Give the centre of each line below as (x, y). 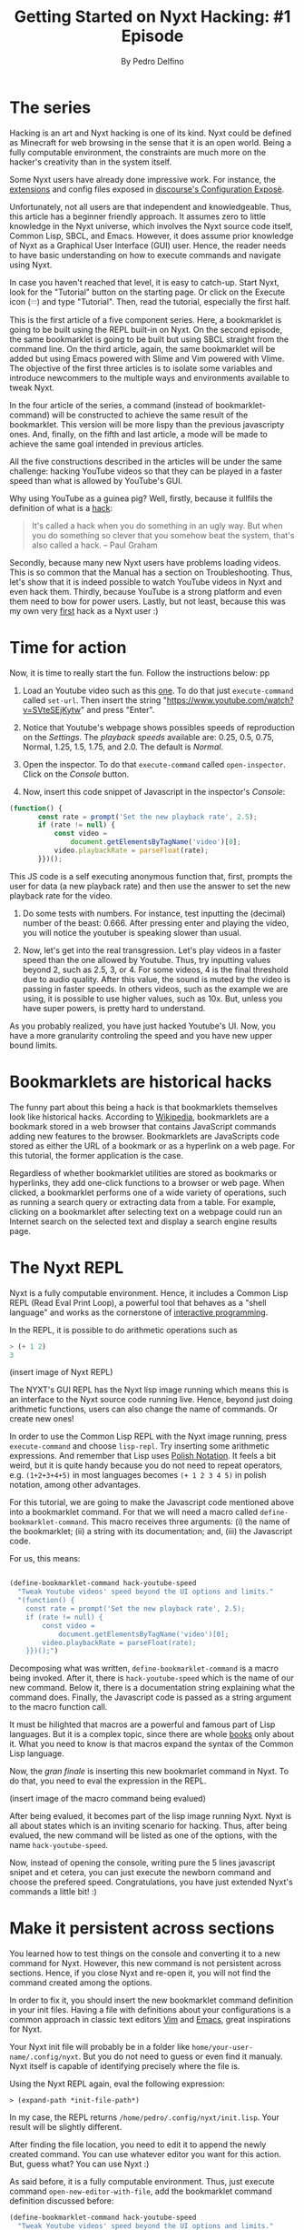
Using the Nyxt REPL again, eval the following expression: (117, 2084)
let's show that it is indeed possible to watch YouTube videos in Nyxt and (146, 582)
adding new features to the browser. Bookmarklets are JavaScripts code (144, 1136)
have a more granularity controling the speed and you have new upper (141, 1035)
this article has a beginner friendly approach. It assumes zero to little (137, 216)
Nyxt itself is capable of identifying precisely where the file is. (125, 2066)
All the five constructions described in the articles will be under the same (146, 461)
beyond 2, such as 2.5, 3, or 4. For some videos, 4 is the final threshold (155, 969)
